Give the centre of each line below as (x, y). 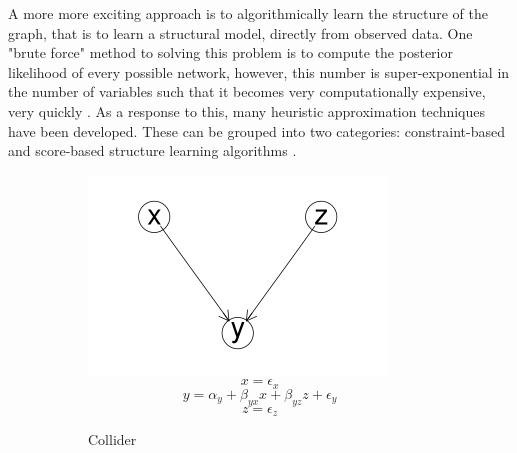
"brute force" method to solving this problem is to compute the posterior (230, 52)
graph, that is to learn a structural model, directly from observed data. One (240, 32)
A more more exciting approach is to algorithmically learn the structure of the (248, 13)
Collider (112, 439)
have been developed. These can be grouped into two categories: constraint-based (256, 130)
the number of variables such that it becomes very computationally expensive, (247, 91)
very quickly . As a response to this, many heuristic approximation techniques (247, 110)
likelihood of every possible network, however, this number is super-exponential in (259, 71)
